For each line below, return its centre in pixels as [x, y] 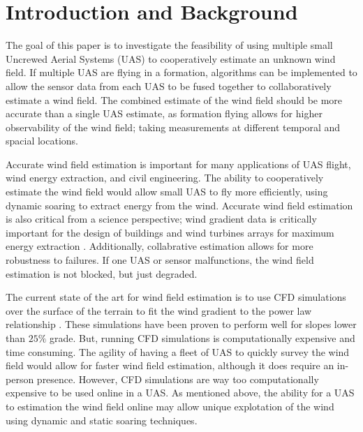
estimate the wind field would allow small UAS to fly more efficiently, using [167, 192]
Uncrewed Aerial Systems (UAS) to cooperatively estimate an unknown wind [171, 58]
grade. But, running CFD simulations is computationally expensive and [202, 338]
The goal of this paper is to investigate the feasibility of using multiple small [169, 45]
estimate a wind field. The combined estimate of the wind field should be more [174, 99]
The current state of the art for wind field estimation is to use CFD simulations [176, 297]
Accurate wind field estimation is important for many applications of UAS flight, [178, 164]
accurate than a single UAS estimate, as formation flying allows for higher [164, 113]
